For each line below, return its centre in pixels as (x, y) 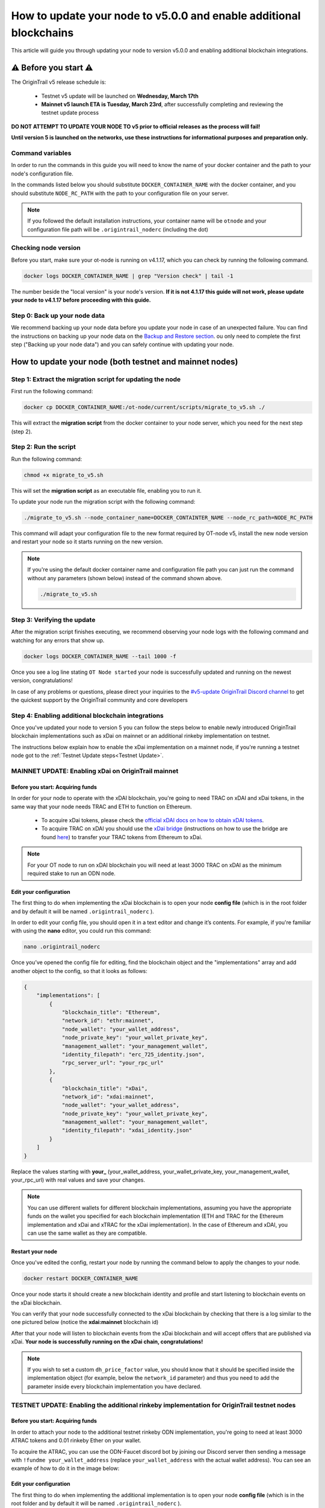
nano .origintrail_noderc (62, 947)
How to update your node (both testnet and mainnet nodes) (125, 362)
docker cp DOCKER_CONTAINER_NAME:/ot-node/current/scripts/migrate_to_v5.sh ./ (144, 407)
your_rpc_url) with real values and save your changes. (78, 1180)
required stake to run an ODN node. (71, 873)
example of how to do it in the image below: (65, 1468)
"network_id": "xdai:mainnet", (108, 1097)
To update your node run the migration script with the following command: (103, 502)
